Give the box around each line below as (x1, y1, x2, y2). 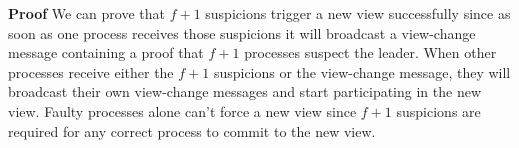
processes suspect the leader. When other (244, 42, 497, 63)
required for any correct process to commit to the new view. (8, 120, 376, 141)
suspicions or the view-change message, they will (213, 61, 511, 82)
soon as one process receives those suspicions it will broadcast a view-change (8, 22, 476, 43)
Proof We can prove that (8, 3, 165, 23)
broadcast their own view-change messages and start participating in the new (8, 81, 482, 102)
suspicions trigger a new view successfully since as (205, 3, 511, 23)
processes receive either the (8, 61, 174, 82)
